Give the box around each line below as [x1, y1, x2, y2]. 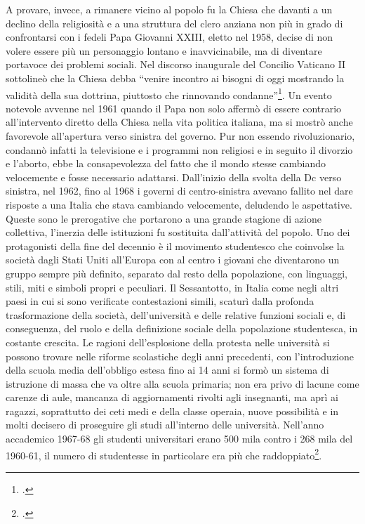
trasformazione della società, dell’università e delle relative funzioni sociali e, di [6, 307, 346, 322]
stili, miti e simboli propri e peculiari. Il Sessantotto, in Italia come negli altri [6, 280, 339, 294]
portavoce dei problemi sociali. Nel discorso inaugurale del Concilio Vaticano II [6, 57, 346, 72]
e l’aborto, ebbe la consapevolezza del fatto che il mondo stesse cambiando [6, 156, 326, 171]
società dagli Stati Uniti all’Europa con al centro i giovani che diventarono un [6, 252, 340, 267]
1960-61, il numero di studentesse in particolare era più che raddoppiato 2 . [6, 445, 322, 462]
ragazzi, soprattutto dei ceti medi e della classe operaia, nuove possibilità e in [6, 403, 339, 418]
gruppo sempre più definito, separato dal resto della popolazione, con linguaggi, [6, 266, 347, 280]
